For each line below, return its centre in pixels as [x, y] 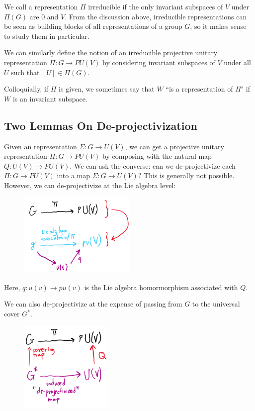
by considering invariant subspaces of [159, 62]
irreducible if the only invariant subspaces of [156, 6]
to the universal [216, 304]
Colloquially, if [26, 89]
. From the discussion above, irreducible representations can [156, 16]
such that [25, 72]
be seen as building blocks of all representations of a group [93, 26]
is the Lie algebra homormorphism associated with [161, 287]
